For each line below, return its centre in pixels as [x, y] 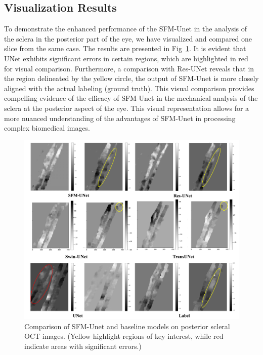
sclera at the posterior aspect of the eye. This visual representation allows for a [127, 108]
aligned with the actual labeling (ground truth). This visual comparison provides [129, 88]
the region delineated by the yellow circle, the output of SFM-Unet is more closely [131, 78]
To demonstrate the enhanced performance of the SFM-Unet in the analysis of [126, 29]
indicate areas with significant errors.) [83, 346]
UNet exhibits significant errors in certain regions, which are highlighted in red [126, 58]
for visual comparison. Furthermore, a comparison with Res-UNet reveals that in [129, 68]
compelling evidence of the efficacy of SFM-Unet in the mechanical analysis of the [131, 98]
